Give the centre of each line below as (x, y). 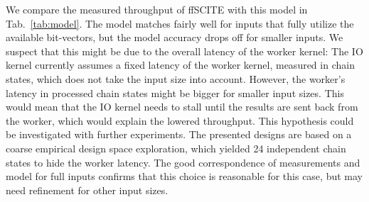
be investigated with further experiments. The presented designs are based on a (179, 134)
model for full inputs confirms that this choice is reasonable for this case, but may (184, 176)
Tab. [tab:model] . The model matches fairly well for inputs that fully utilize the (180, 23)
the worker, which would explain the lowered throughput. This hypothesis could (180, 120)
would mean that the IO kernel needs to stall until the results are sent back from (182, 107)
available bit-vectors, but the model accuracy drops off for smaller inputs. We (175, 37)
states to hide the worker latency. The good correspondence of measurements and (183, 162)
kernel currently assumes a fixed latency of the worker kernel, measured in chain (180, 65)
